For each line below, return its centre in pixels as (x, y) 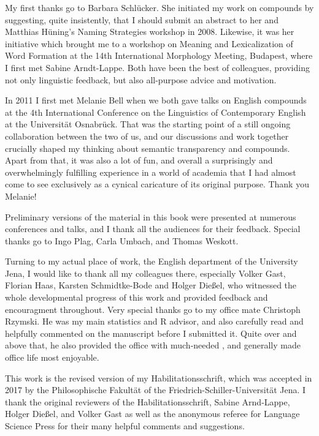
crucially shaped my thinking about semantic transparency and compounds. (148, 148)
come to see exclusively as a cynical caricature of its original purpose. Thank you (157, 184)
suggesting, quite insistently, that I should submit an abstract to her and (142, 19)
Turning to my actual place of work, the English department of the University (152, 261)
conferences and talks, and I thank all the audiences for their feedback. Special (153, 229)
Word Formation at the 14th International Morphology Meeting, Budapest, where (159, 55)
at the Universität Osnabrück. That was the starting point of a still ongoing (148, 124)
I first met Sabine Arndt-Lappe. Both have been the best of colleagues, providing (157, 67)
